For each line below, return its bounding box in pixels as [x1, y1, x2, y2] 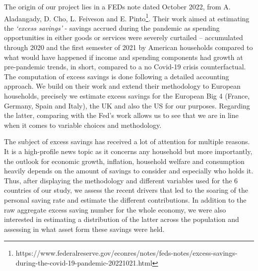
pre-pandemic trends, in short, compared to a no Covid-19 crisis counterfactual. [4, 61, 246, 72]
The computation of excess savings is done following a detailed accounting [4, 71, 229, 81]
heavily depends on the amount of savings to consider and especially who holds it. [4, 165, 254, 176]
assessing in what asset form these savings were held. [4, 223, 165, 234]
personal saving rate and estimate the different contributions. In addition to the [4, 194, 247, 205]
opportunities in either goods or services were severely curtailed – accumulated [4, 32, 243, 43]
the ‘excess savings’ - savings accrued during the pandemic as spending [4, 22, 220, 33]
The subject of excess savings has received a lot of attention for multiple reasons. [4, 136, 250, 147]
